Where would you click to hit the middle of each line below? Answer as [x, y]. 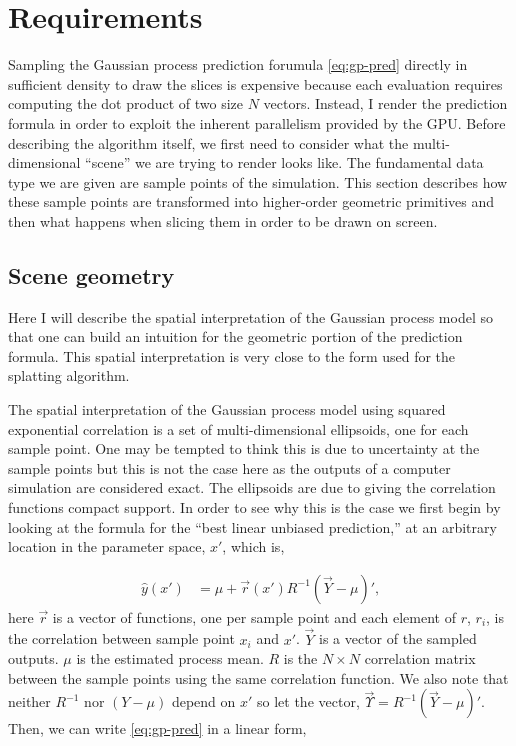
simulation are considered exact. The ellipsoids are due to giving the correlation [252, 487]
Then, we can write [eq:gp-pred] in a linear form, [157, 728]
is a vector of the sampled [398, 638]
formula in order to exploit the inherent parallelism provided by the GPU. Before [257, 122]
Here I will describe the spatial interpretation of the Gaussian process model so [250, 316]
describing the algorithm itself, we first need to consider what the [208, 142]
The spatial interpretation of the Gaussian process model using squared [227, 409]
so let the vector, [308, 701]
